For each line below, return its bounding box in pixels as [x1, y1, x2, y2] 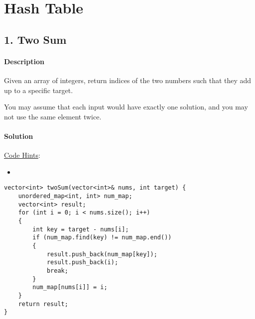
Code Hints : [4, 150, 40, 160]
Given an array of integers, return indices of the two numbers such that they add [4, 75, 252, 85]
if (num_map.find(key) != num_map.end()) [32, 234, 172, 241]
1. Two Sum [4, 31, 67, 47]
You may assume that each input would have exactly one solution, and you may [4, 102, 248, 112]
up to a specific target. [4, 85, 73, 95]
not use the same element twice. [4, 111, 102, 121]
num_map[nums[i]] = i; [32, 284, 108, 291]
